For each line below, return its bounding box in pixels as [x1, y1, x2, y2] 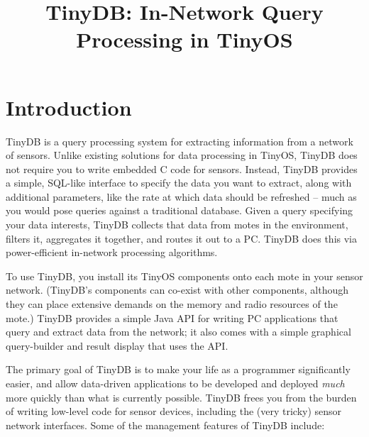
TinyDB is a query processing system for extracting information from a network [6, 133, 353, 148]
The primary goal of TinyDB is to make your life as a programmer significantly [6, 362, 351, 377]
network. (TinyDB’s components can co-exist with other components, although [6, 282, 348, 297]
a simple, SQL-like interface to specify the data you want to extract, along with [6, 175, 352, 190]
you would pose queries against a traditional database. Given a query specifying [6, 203, 353, 218]
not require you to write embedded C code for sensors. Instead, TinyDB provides [6, 161, 358, 176]
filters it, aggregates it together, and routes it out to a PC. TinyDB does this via [6, 231, 357, 245]
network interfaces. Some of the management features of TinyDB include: [6, 417, 325, 432]
